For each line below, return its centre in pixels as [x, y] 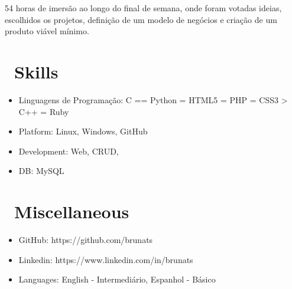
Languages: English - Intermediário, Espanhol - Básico [117, 279]
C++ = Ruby [44, 111]
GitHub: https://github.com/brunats [86, 239]
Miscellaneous [72, 211]
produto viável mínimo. [47, 31]
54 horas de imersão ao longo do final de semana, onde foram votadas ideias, [143, 8]
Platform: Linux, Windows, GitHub [83, 131]
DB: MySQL [41, 171]
